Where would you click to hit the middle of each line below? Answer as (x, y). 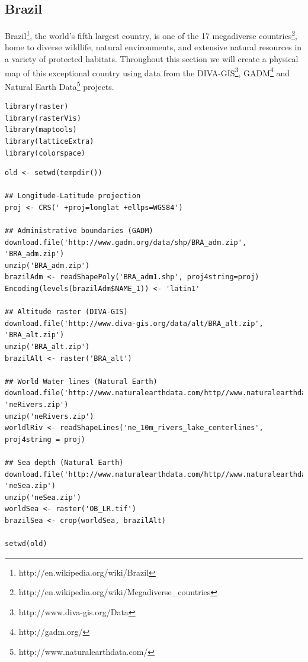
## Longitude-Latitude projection (73, 196)
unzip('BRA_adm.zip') (47, 265)
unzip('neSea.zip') (43, 497)
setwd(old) (26, 544)
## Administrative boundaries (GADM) (79, 231)
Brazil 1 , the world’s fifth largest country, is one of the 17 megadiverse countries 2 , (151, 35)
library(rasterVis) (43, 118)
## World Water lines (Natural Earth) (81, 381)
